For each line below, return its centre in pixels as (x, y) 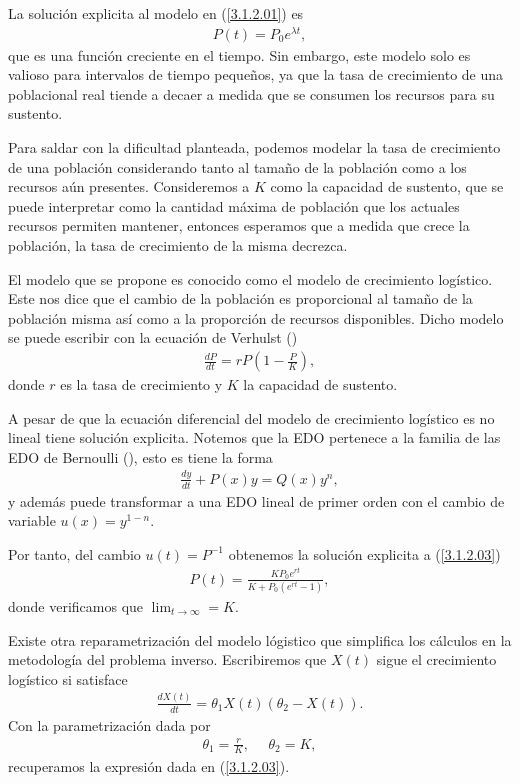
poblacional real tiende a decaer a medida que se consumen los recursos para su (251, 93)
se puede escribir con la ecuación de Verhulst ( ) (153, 337)
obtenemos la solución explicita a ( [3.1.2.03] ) (364, 553)
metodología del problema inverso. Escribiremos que (167, 659)
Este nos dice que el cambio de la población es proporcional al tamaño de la (240, 298)
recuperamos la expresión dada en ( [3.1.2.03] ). (149, 765)
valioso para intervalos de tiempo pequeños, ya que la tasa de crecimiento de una (256, 74)
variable (32, 520)
